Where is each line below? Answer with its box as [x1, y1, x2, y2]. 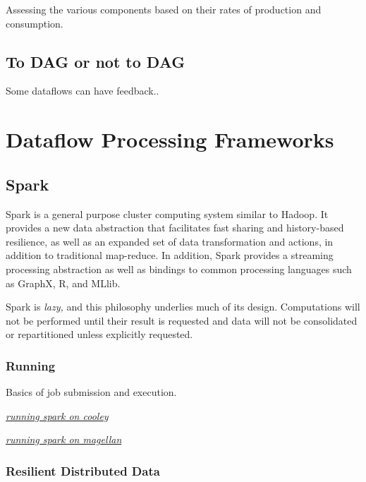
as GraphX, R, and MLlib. [6, 275, 121, 290]
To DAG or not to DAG [6, 50, 185, 72]
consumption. [6, 16, 63, 30]
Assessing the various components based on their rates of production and [6, 2, 322, 16]
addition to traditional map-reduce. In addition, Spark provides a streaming [6, 248, 334, 263]
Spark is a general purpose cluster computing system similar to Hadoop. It [6, 206, 329, 221]
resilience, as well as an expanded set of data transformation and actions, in [6, 234, 334, 248]
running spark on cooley [6, 408, 109, 423]
